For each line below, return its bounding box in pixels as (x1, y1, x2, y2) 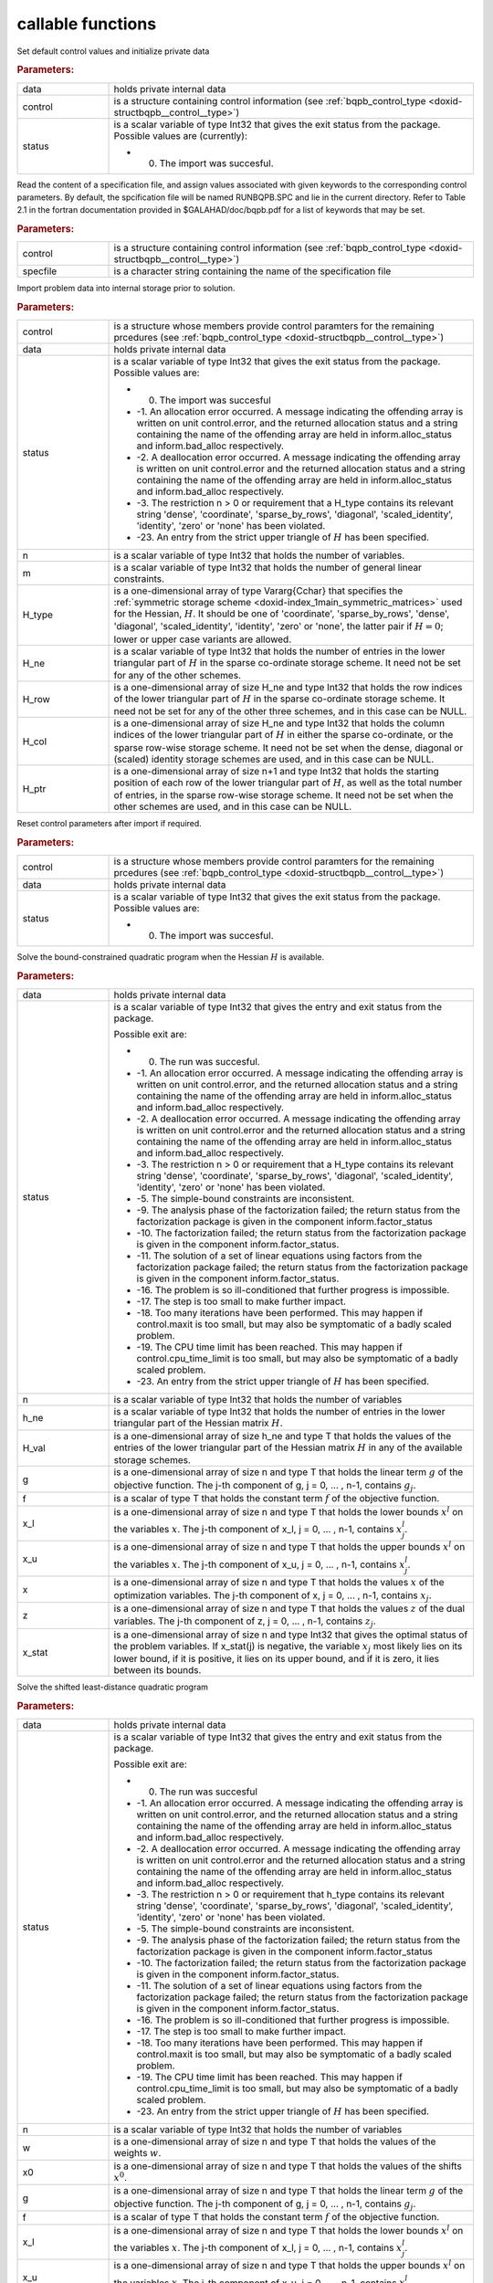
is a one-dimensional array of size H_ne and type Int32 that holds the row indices (113, 681, 463, 694)
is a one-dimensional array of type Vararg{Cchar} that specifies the (113, 584, 404, 597)
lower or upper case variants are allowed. (113, 633, 292, 646)
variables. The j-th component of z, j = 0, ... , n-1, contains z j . (113, 1615, 376, 1629)
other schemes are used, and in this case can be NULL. (113, 800, 352, 813)
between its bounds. (113, 1664, 202, 1677)
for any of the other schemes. (113, 669, 242, 682)
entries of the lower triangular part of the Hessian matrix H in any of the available (113, 1441, 463, 1454)
